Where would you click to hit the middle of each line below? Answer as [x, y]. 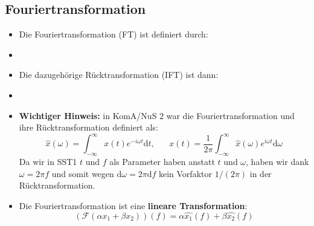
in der [261, 173]
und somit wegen [83, 173]
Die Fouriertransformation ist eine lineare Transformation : [133, 205]
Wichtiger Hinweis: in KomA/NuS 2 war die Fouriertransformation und [157, 115]
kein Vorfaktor [185, 173]
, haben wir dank [277, 162]
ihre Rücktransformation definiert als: [88, 127]
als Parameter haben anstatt [162, 162]
